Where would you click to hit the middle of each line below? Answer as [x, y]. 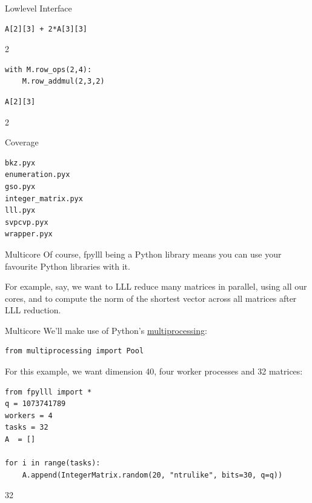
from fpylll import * [48, 392]
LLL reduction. [33, 310]
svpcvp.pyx [27, 222]
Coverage [22, 142]
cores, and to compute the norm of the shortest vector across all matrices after [151, 298]
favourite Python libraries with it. [68, 266]
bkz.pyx [20, 163]
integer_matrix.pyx [44, 198]
